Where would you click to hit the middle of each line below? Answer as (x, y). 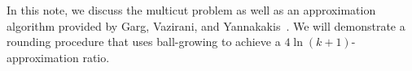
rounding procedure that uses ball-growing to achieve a (144, 42)
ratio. (96, 57)
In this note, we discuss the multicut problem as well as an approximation (191, 10)
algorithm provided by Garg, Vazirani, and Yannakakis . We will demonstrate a (206, 25)
